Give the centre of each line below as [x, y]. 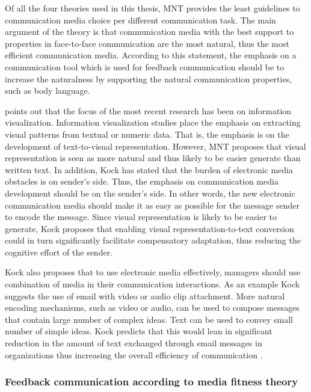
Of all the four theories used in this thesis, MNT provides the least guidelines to [152, 8]
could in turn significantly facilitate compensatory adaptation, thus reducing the [153, 240]
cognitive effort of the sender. [59, 252]
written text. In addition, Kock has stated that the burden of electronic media [149, 169]
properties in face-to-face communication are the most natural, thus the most [147, 43]
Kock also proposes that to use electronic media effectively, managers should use [153, 272]
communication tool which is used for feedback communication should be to [145, 66]
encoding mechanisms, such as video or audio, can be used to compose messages [152, 308]
